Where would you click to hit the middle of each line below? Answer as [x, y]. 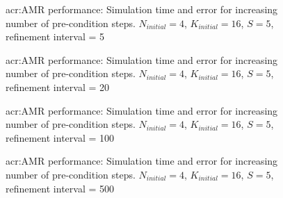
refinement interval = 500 [60, 188]
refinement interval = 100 [60, 137]
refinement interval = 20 [58, 86]
